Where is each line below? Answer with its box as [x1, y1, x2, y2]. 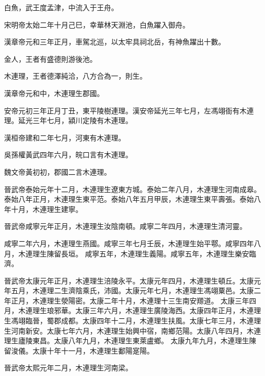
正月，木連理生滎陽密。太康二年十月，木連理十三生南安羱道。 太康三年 [11, 295, 249, 306]
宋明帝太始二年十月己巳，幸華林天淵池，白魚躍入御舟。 [4, 19, 190, 30]
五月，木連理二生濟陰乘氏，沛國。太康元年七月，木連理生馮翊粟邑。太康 [11, 285, 254, 296]
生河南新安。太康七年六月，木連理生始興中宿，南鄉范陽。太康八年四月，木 [4, 325, 254, 336]
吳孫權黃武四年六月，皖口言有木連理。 [4, 149, 132, 160]
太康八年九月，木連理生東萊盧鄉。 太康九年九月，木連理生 [54, 335, 249, 346]
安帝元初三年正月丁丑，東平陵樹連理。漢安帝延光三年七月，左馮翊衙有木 [4, 105, 247, 115]
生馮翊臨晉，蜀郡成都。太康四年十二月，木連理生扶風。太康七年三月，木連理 [4, 315, 261, 326]
